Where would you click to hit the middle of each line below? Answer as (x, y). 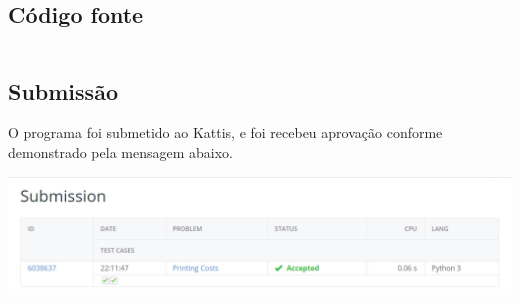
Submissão (63, 90)
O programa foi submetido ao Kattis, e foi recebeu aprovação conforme (225, 132)
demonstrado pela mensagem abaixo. (120, 152)
